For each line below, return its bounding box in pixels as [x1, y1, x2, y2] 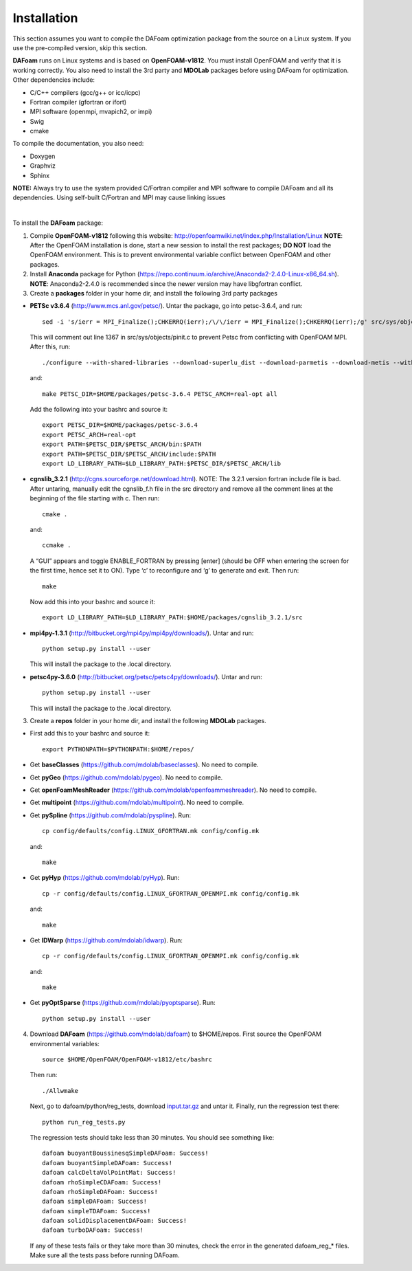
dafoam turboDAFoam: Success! [42, 1226, 144, 1234]
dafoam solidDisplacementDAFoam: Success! [42, 1217, 187, 1225]
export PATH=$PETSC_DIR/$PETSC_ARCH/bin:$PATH [42, 441, 202, 448]
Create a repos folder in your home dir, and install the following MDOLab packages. [30, 717, 267, 725]
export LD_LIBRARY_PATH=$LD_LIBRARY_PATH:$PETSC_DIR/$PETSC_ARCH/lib [42, 460, 282, 467]
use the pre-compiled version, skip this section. [12, 43, 148, 52]
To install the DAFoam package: [12, 219, 103, 227]
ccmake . [42, 542, 71, 549]
